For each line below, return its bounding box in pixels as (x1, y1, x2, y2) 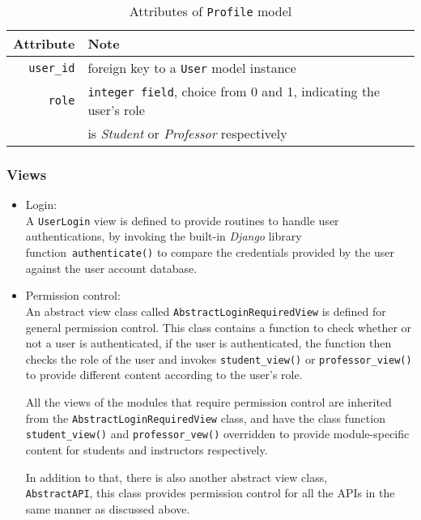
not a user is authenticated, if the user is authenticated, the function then (25, 335, 392, 352)
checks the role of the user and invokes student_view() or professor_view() (25, 350, 412, 367)
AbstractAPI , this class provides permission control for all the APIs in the (25, 484, 395, 501)
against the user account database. (25, 259, 198, 276)
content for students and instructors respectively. (25, 441, 268, 458)
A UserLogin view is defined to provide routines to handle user (25, 211, 339, 228)
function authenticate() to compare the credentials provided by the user (25, 244, 395, 261)
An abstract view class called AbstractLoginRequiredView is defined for (25, 302, 386, 319)
